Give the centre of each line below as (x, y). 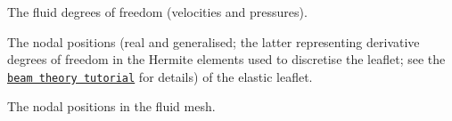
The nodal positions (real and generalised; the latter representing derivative (214, 41)
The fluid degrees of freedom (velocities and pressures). (157, 12)
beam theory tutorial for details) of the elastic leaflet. (160, 76)
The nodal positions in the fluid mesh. (111, 106)
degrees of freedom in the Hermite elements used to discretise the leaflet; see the (226, 59)
